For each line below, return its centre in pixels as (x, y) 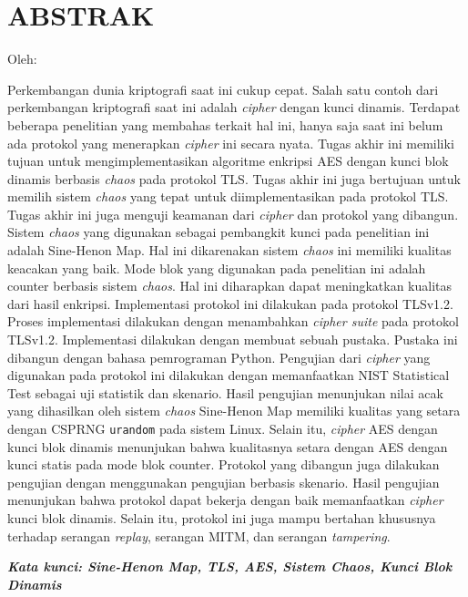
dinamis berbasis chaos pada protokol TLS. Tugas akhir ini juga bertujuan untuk (234, 178)
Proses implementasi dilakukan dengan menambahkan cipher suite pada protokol (233, 321)
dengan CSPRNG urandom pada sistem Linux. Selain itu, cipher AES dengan (223, 428)
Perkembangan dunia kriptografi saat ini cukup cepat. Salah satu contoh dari (223, 89)
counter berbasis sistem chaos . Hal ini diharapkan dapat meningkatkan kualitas (230, 286)
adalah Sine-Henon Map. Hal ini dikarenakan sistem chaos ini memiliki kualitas (229, 250)
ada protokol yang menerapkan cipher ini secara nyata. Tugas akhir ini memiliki (231, 143)
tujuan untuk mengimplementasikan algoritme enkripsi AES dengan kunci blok (228, 161)
